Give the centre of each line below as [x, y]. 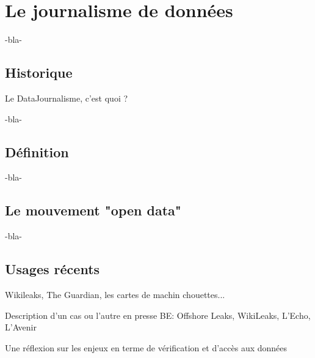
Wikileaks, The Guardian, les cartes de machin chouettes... [115, 294]
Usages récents [52, 269]
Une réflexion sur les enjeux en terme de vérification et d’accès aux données [146, 347]
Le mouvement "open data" [93, 210]
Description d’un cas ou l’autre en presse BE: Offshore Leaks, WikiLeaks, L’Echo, [158, 315]
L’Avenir [21, 327]
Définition [37, 151]
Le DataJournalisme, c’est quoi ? [67, 98]
